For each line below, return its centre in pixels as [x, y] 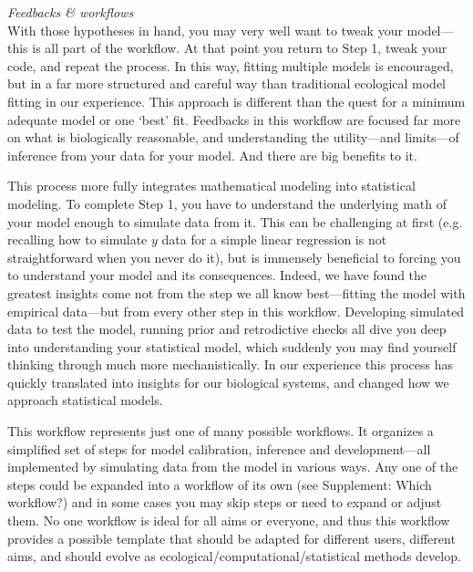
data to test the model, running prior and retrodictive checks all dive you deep [227, 329]
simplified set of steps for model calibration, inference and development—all [219, 448]
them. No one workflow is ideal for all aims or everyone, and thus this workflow [229, 520]
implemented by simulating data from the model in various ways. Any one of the [233, 467]
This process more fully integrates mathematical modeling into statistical [211, 186]
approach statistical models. [85, 400]
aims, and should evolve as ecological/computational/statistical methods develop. [234, 556]
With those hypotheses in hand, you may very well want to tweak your [205, 30]
